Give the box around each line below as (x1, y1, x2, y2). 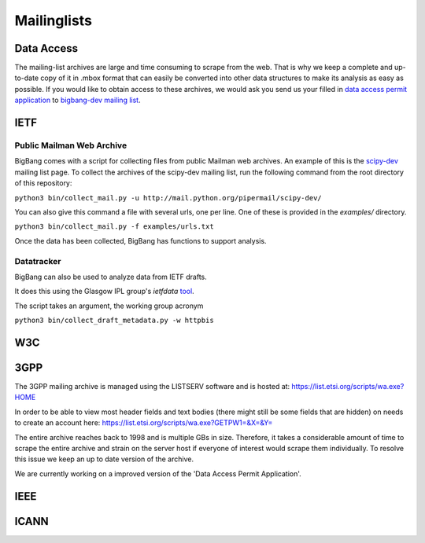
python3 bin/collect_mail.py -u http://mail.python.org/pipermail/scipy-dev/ (14, 193, 322, 202)
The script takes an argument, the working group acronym (14, 301, 204, 310)
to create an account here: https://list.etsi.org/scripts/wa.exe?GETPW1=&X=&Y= (14, 418, 273, 427)
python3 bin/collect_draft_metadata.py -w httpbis (14, 316, 214, 325)
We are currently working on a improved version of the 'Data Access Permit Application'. (14, 468, 302, 479)
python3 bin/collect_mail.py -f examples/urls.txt (14, 222, 214, 231)
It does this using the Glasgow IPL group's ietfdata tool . (14, 287, 194, 296)
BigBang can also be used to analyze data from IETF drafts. (14, 272, 208, 281)
